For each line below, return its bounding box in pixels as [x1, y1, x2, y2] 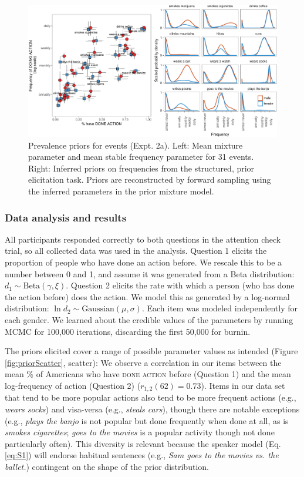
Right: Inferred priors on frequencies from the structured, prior [28, 162, 255, 174]
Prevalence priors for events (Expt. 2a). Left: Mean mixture [28, 139, 243, 151]
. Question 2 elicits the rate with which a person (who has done [66, 279, 295, 291]
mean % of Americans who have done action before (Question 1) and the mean [5, 368, 291, 380]
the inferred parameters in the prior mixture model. [28, 185, 214, 197]
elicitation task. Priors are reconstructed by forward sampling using [28, 173, 271, 186]
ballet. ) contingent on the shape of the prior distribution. [5, 460, 209, 472]
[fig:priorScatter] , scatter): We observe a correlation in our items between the [5, 356, 282, 368]
